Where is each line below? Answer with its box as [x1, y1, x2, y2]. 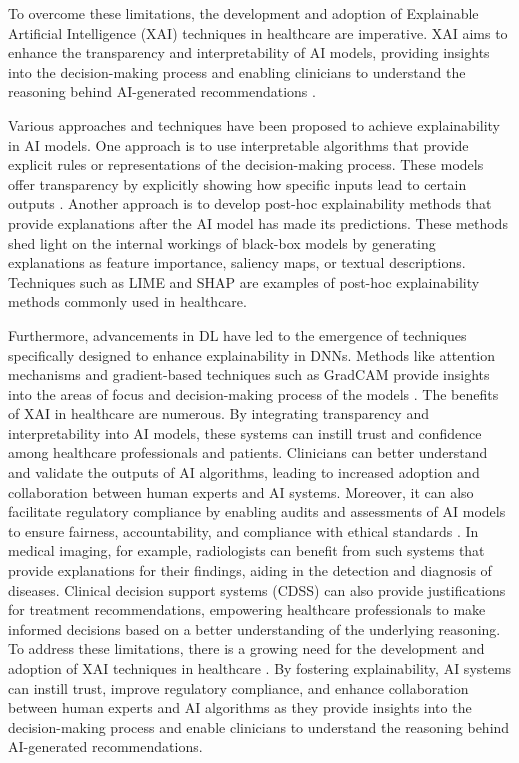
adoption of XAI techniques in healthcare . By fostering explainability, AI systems [8, 658, 512, 678]
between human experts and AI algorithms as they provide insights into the [8, 697, 472, 718]
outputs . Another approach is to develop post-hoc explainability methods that [8, 193, 492, 214]
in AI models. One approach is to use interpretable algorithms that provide [8, 134, 469, 155]
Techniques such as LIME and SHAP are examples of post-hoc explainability [8, 271, 480, 292]
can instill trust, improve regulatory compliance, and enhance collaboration [8, 677, 469, 698]
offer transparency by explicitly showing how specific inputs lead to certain [8, 173, 467, 194]
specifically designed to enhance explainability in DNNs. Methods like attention [8, 344, 496, 365]
